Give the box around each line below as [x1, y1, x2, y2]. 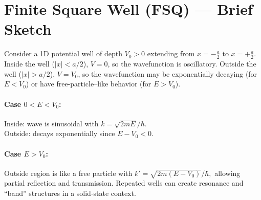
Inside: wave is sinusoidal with [4, 118, 99, 128]
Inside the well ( [4, 58, 55, 69]
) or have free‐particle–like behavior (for [26, 78, 151, 89]
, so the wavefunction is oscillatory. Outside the [107, 58, 256, 69]
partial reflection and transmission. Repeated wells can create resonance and [4, 177, 244, 188]
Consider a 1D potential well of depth [4, 48, 122, 59]
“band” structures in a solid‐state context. [4, 188, 136, 198]
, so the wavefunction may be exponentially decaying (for [78, 68, 257, 79]
